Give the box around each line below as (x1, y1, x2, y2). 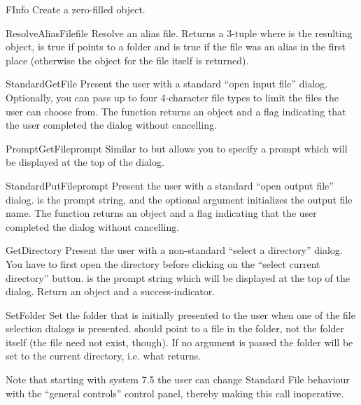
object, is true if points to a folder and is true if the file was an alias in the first (6, 39, 346, 54)
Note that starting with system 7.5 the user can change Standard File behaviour (6, 372, 350, 387)
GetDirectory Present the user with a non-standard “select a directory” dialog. (6, 243, 343, 257)
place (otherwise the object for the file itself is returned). (6, 52, 249, 67)
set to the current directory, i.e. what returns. (6, 348, 201, 363)
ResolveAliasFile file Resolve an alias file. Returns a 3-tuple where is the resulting (6, 25, 353, 40)
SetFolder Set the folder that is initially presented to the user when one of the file (6, 307, 355, 322)
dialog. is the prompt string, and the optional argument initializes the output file (6, 192, 353, 206)
